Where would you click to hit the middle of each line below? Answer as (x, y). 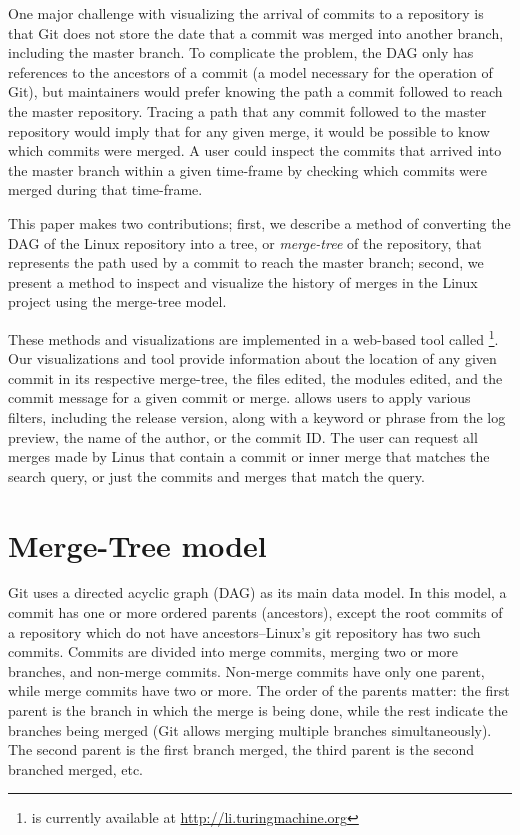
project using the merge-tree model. (117, 301)
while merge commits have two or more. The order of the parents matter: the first (259, 690)
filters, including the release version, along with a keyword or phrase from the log (257, 416)
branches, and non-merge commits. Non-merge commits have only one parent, (246, 670)
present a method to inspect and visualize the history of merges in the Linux (243, 281)
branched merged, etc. (76, 768)
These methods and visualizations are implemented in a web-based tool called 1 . (253, 337)
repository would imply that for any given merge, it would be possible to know (249, 130)
